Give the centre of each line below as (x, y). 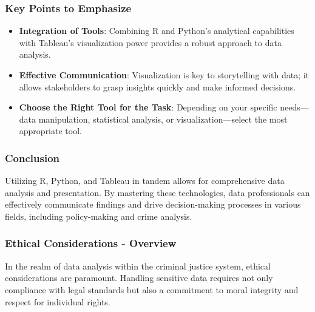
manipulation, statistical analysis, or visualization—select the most (163, 119)
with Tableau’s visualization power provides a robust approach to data (150, 42)
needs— (294, 107)
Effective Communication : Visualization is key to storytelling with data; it (164, 75)
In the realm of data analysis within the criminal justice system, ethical (138, 266)
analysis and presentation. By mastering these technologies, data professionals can (157, 192)
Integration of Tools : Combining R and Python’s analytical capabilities (157, 31)
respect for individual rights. (58, 301)
